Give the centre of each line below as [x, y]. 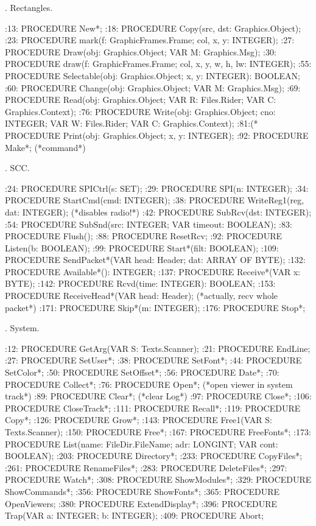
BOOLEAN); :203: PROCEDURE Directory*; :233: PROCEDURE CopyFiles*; [154, 456]
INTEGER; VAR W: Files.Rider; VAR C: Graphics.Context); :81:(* [132, 123]
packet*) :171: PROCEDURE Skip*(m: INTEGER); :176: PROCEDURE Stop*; [155, 307]
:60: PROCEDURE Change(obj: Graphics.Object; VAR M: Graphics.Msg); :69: [153, 87]
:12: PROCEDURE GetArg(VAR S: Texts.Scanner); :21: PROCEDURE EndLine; [158, 348]
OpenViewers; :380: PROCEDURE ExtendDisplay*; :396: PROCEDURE [141, 503]
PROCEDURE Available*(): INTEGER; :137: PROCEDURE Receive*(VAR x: [153, 271]
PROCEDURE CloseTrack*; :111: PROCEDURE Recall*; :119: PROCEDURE [153, 408]
